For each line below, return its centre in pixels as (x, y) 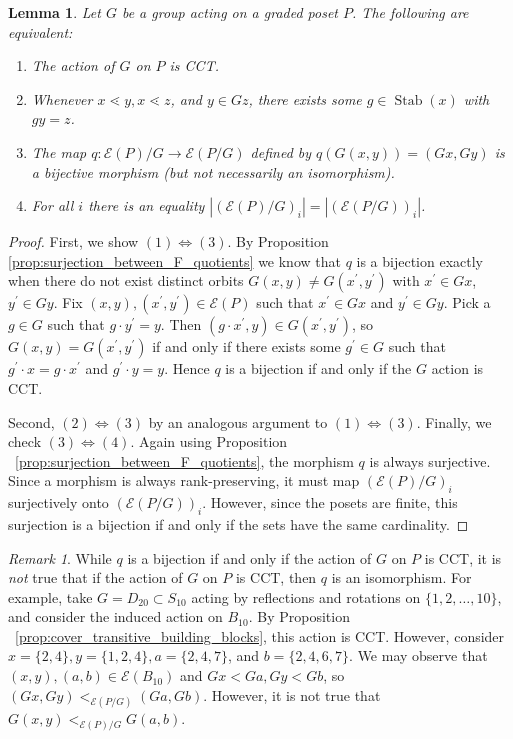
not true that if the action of (95, 577)
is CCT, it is (463, 557)
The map (59, 151)
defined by (281, 151)
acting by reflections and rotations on (306, 596)
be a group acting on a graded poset (230, 12)
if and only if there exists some (246, 346)
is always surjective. (430, 460)
